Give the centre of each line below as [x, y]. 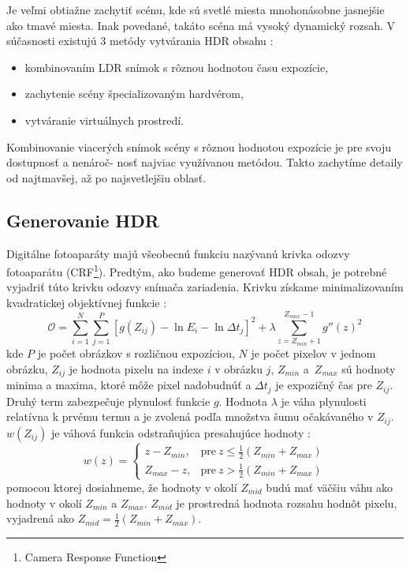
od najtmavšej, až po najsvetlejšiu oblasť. [106, 177]
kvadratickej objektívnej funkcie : [87, 302]
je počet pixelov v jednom [313, 353]
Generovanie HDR [83, 220]
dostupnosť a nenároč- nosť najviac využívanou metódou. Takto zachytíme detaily [205, 162]
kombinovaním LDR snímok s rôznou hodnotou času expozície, [177, 67]
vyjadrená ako [41, 518]
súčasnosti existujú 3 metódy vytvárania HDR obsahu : [140, 41]
